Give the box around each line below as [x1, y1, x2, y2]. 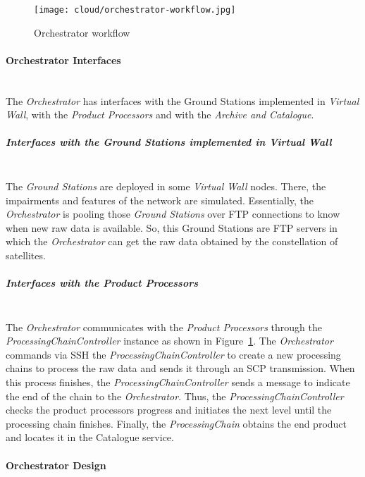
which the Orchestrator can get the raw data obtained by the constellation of [6, 234, 338, 249]
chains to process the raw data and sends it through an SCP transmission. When [6, 361, 355, 376]
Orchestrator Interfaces [6, 52, 121, 67]
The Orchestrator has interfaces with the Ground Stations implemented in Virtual [6, 93, 359, 108]
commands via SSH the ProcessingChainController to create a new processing [6, 347, 341, 361]
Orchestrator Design [6, 457, 106, 472]
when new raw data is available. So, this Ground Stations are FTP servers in [6, 220, 338, 235]
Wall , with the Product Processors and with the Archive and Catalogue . [6, 107, 314, 122]
